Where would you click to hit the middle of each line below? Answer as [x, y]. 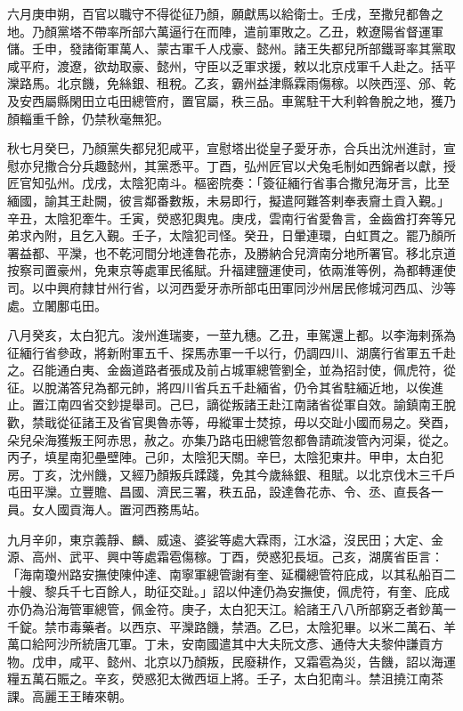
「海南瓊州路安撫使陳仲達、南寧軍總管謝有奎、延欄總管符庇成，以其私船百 [225, 574]
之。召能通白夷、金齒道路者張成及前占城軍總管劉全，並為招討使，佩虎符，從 [231, 370]
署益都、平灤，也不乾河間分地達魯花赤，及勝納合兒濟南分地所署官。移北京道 [231, 252]
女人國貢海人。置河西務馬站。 [119, 509]
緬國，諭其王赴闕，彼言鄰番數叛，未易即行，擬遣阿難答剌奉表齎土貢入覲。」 [228, 200]
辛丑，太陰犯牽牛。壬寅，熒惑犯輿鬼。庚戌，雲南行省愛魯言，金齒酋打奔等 [225, 218]
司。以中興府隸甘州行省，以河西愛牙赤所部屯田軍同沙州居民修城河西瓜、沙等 [231, 287]
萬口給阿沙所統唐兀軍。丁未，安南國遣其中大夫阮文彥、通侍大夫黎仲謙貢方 [225, 644]
